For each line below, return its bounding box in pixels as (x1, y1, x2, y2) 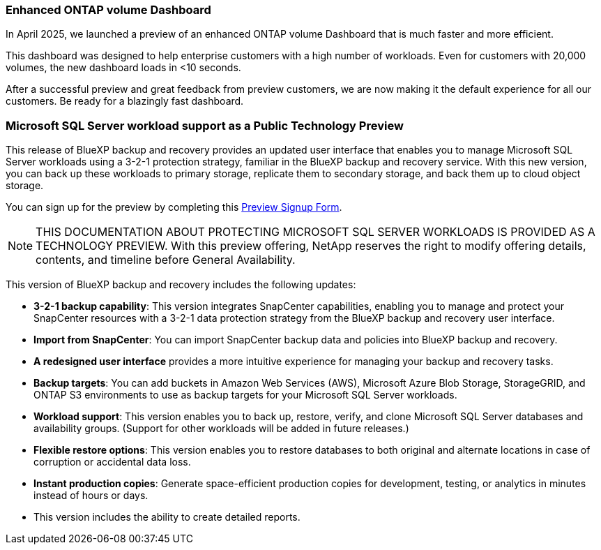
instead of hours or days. (33, 489, 149, 502)
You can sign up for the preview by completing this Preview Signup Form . (6, 201, 342, 214)
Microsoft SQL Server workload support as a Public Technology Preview (6, 118, 404, 133)
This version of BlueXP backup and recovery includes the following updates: (6, 278, 356, 291)
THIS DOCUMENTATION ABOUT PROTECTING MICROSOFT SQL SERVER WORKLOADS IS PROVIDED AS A (36, 225, 595, 239)
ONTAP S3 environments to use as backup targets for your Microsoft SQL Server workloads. (33, 389, 457, 401)
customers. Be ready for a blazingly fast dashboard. (6, 95, 244, 107)
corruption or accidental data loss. (33, 456, 191, 468)
